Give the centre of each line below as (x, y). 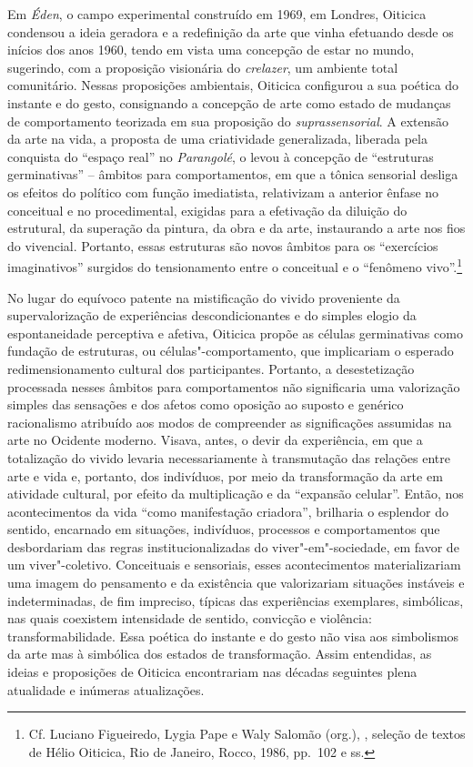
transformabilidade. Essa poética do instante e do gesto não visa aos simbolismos (233, 636)
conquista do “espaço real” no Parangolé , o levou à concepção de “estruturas (221, 156)
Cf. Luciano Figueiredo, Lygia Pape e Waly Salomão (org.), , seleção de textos (247, 734)
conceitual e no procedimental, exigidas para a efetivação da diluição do (207, 210)
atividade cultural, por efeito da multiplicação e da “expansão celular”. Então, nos (236, 494)
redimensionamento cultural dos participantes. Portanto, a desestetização (211, 368)
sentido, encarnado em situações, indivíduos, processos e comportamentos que (224, 529)
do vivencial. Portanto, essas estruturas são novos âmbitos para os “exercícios (223, 245)
